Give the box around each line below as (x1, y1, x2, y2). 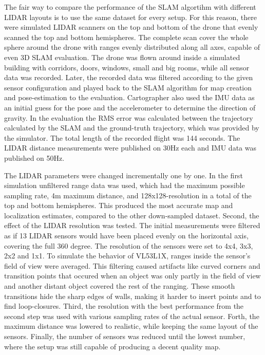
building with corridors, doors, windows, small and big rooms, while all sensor (4, 62, 250, 72)
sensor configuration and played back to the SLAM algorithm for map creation (4, 82, 252, 92)
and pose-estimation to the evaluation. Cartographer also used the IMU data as (4, 92, 255, 103)
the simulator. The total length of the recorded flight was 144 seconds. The (4, 132, 240, 143)
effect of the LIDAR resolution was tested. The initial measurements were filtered (4, 220, 260, 231)
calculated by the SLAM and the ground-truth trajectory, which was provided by (4, 122, 259, 133)
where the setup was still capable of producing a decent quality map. (4, 341, 221, 351)
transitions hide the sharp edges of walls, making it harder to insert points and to (4, 290, 261, 301)
